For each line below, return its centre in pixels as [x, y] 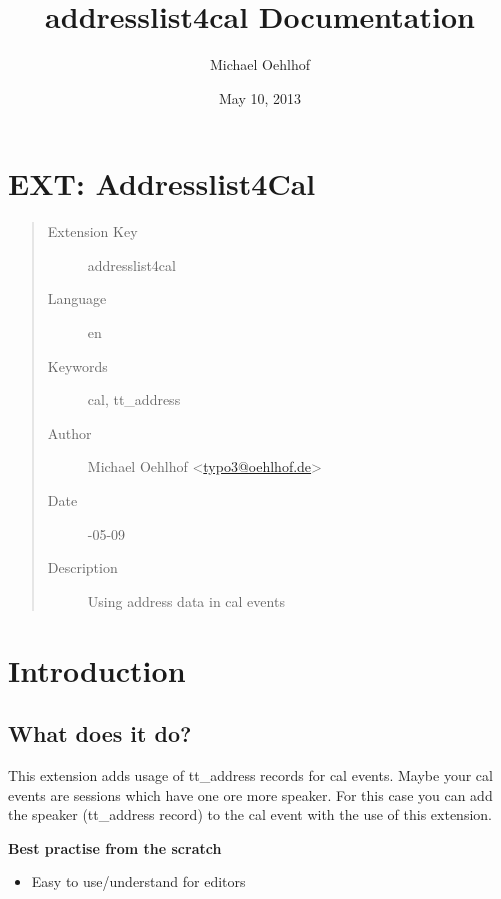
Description [82, 567]
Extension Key [92, 231]
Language [77, 298]
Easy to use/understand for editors [138, 881]
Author [69, 432]
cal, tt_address [134, 399]
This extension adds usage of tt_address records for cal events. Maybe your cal [250, 774]
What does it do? [100, 733]
